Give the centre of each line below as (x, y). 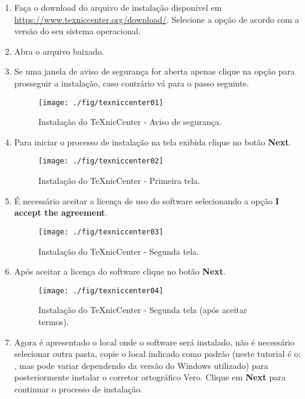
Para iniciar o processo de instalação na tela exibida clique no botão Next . (153, 142)
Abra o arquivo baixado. (59, 51)
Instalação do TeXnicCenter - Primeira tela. (119, 181)
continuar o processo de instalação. (78, 388)
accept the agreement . (61, 212)
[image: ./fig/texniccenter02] (101, 161)
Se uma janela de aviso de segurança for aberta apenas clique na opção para (155, 71)
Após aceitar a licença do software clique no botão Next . (120, 271)
